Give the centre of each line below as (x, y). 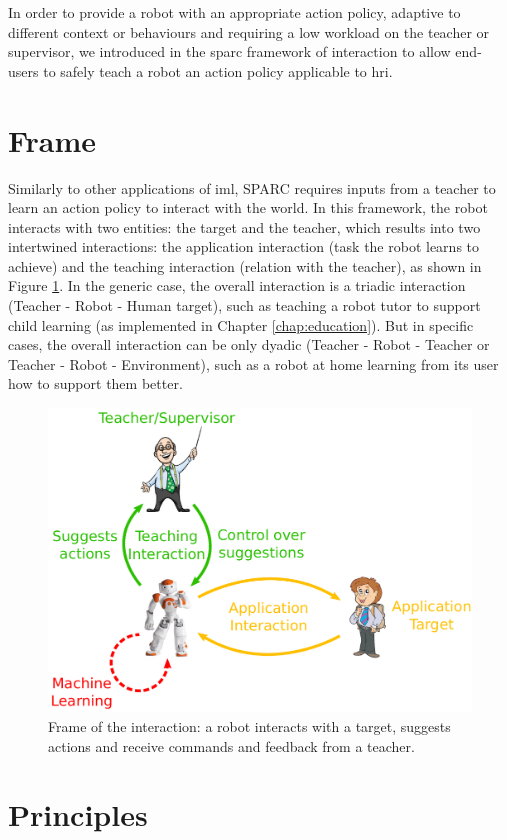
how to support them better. (95, 383)
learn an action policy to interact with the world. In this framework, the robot (248, 207)
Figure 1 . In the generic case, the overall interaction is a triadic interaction (237, 285)
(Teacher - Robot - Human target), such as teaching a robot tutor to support (244, 305)
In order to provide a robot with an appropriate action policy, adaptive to (234, 12)
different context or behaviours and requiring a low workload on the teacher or (249, 31)
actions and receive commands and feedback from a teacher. (231, 745)
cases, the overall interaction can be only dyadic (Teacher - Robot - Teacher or (249, 344)
